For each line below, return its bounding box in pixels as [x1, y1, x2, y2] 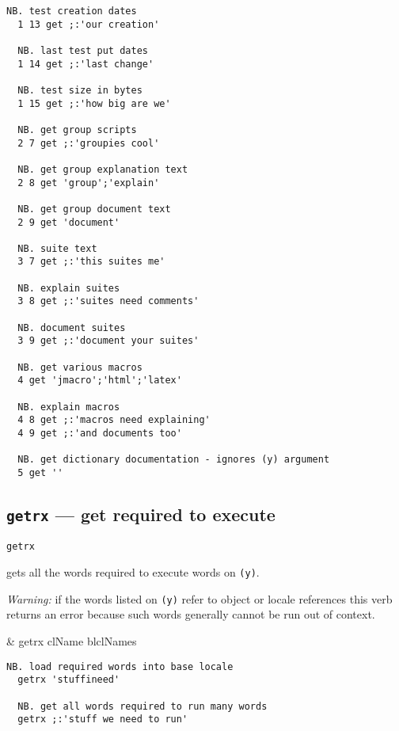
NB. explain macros [17, 401, 120, 413]
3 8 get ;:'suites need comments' [17, 295, 199, 307]
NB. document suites [17, 322, 126, 333]
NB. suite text [17, 242, 97, 254]
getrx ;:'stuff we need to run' [17, 714, 188, 725]
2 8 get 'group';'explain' [17, 177, 160, 188]
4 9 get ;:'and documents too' [17, 428, 182, 439]
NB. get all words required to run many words [17, 700, 268, 712]
